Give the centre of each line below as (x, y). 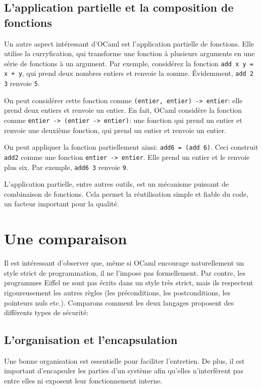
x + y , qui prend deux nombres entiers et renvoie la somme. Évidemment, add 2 (129, 73)
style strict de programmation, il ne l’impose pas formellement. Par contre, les (125, 272)
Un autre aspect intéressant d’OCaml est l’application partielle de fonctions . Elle (129, 43)
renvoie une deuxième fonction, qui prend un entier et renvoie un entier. (115, 130)
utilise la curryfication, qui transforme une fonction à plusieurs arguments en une (129, 53)
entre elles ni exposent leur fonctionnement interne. (83, 381)
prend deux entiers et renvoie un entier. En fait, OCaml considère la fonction (123, 110)
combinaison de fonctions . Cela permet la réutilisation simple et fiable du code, (126, 193)
